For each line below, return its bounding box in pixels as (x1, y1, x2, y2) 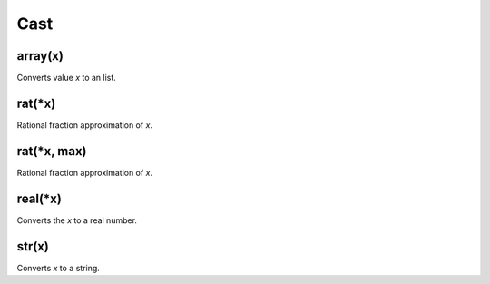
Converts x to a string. (16, 262, 100, 273)
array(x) (16, 48, 64, 64)
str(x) (16, 239, 50, 254)
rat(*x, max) (16, 143, 87, 159)
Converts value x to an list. (16, 73, 117, 83)
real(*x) (16, 191, 63, 206)
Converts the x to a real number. (16, 214, 138, 226)
